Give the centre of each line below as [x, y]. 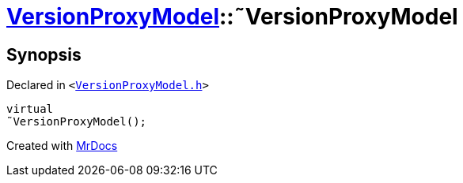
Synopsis [44, 54]
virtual [30, 109]
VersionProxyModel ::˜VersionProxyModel [232, 17]
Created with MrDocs [62, 146]
